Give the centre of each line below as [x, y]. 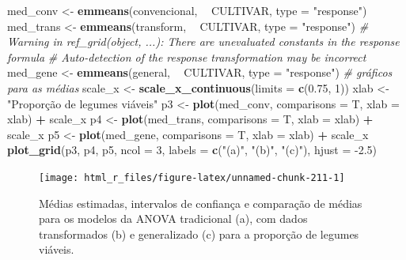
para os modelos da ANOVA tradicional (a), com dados [173, 219]
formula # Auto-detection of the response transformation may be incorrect [187, 57]
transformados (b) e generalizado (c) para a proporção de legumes [199, 234]
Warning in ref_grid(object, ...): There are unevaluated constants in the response [203, 41]
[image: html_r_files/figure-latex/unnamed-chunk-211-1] [192, 177]
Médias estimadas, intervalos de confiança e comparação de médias [201, 203]
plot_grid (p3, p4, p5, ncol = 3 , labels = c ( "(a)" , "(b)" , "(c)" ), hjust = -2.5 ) [192, 150]
